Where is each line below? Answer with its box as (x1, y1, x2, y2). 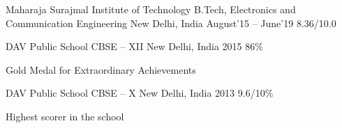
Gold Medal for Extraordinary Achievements (6, 62, 196, 77)
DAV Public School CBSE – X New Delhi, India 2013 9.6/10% (6, 86, 274, 100)
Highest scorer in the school (6, 109, 124, 123)
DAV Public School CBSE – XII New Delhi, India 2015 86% (6, 39, 263, 54)
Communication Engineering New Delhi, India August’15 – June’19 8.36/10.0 (6, 15, 336, 30)
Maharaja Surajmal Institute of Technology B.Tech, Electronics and (6, 2, 296, 16)
